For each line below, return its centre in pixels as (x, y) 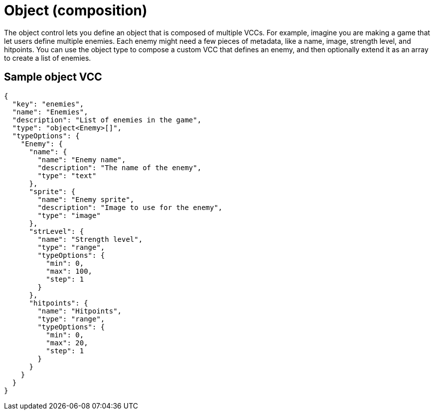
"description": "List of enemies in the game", (107, 120)
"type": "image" (69, 215)
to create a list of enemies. (48, 58)
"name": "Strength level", (90, 239)
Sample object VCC (53, 77)
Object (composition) (76, 10)
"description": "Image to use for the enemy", (130, 207)
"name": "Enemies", (50, 112)
